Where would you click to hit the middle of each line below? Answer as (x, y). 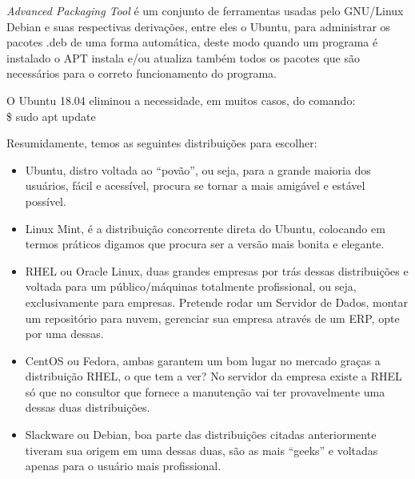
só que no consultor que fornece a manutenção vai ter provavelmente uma (205, 391)
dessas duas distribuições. (88, 407)
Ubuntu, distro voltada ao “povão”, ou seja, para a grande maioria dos (198, 169)
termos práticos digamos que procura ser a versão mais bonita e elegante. (205, 244)
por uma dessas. (64, 334)
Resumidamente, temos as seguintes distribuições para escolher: (162, 143)
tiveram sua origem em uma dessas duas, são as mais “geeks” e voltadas (202, 450)
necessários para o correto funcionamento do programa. (142, 73)
